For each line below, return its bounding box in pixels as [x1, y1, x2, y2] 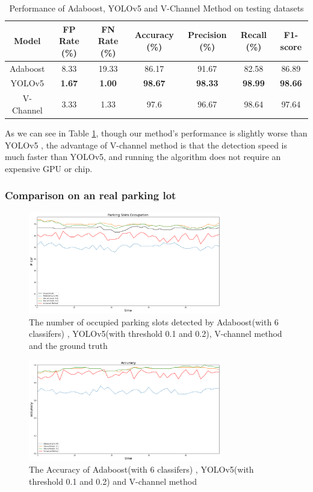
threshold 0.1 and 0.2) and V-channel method [29, 474, 197, 487]
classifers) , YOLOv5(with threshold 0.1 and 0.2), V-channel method [29, 327, 282, 340]
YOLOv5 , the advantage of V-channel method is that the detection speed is [5, 138, 288, 151]
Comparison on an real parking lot [5, 188, 176, 203]
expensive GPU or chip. [5, 162, 93, 174]
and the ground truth [29, 339, 108, 352]
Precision [188, 28, 227, 41]
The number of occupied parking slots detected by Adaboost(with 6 [29, 315, 279, 328]
